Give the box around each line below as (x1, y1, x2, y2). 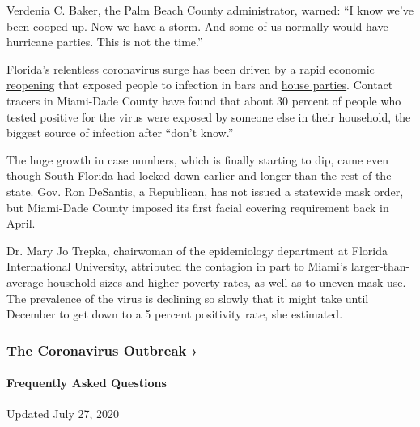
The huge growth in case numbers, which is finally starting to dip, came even (6, 151, 389, 168)
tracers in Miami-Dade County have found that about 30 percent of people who (6, 92, 401, 109)
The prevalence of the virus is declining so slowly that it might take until (6, 289, 369, 306)
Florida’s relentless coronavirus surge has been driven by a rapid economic (6, 60, 375, 77)
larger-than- (350, 258, 410, 275)
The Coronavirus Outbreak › (6, 339, 198, 360)
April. (6, 215, 36, 232)
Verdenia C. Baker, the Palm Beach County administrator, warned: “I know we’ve (6, 2, 414, 18)
